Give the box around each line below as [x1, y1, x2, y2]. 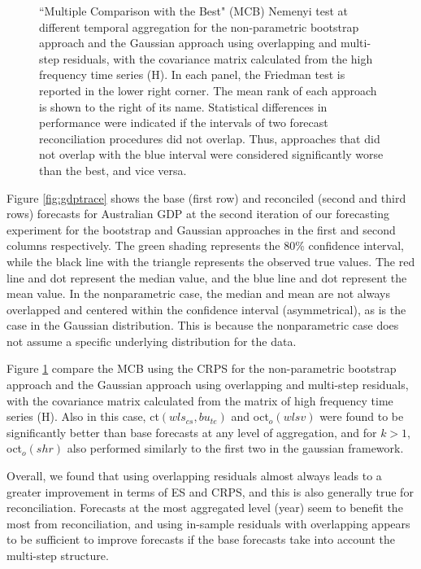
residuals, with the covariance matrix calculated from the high [63, 50, 373, 67]
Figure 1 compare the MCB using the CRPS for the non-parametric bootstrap [7, 360, 397, 377]
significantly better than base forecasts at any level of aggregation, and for [7, 423, 377, 440]
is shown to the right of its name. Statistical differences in [39, 98, 328, 115]
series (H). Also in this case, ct [7, 408, 159, 425]
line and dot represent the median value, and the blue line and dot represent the [7, 269, 407, 286]
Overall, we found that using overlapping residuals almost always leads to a [7, 467, 382, 484]
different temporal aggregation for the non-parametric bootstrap [39, 18, 359, 35]
